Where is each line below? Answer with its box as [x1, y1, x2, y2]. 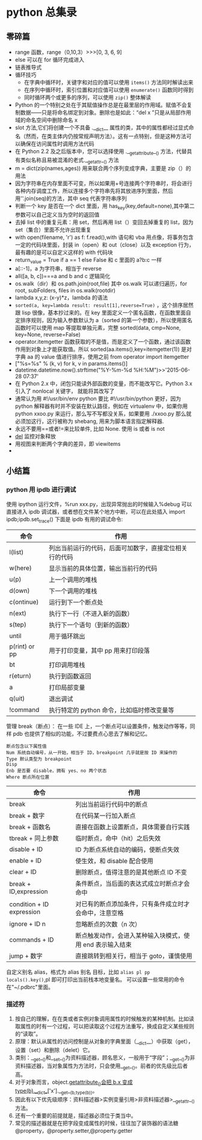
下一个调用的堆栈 [49, 587, 97, 595]
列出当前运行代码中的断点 [75, 800, 148, 809]
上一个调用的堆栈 [49, 575, 97, 584]
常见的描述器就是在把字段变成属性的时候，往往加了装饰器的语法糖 [14, 1119, 179, 1127]
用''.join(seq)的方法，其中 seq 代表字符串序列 [14, 195, 127, 202]
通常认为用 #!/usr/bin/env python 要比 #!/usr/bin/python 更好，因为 [14, 394, 182, 402]
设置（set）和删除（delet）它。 [14, 1046, 93, 1053]
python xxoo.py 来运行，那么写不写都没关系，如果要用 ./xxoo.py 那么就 [14, 410, 192, 417]
